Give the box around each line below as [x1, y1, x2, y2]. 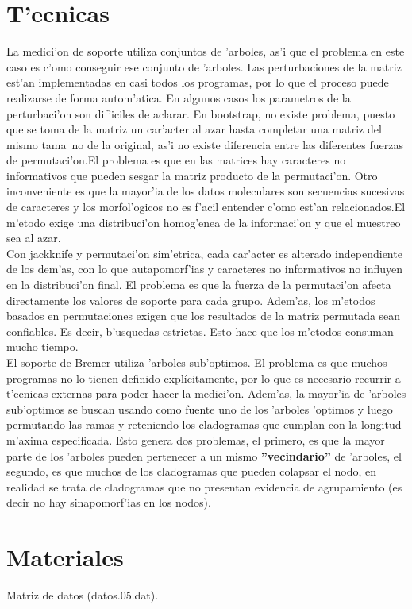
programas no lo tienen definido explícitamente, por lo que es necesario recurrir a [6, 369, 401, 386]
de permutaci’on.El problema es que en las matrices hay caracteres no [6, 152, 346, 168]
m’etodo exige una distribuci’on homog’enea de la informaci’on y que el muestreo [6, 214, 401, 230]
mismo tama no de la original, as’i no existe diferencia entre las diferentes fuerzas [6, 136, 403, 152]
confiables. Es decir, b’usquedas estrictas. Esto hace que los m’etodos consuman [6, 322, 394, 339]
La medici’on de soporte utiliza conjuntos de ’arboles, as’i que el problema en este [6, 43, 405, 60]
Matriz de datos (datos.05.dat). [6, 587, 159, 603]
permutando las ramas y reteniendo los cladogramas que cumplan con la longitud [6, 416, 402, 433]
